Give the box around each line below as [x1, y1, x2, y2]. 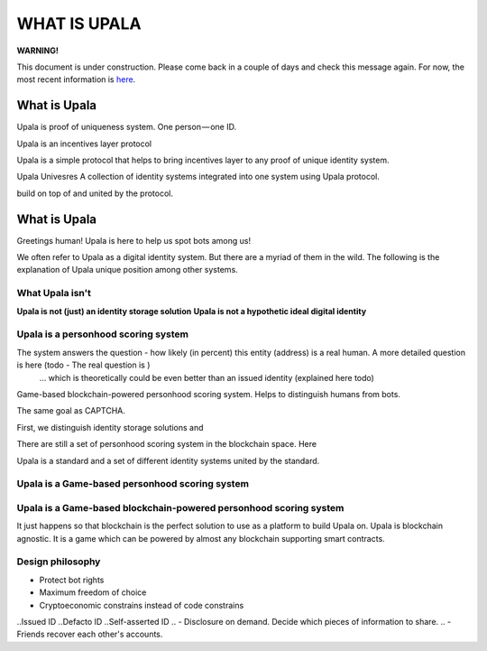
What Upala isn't [16, 287, 92, 300]
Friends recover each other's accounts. [16, 628, 163, 640]
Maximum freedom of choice [39, 587, 147, 598]
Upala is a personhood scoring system [16, 328, 189, 340]
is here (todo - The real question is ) [16, 359, 151, 370]
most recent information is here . [16, 74, 136, 85]
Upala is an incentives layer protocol [16, 138, 152, 149]
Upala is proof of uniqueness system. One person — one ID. [16, 122, 237, 133]
